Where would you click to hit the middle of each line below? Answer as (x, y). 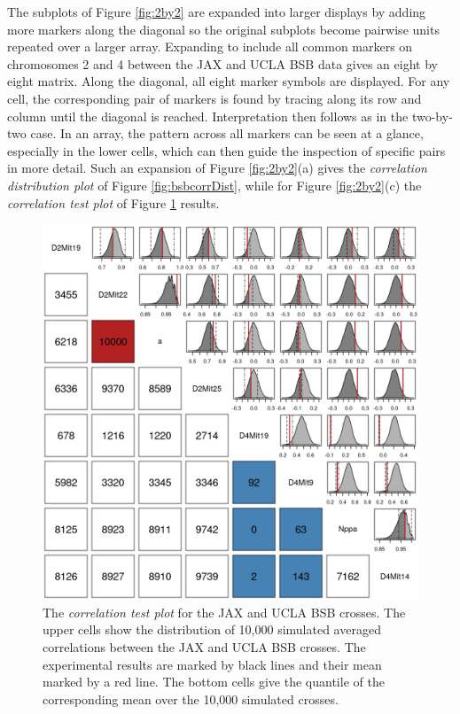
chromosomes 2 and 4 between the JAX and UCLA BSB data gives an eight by (222, 63)
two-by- (432, 116)
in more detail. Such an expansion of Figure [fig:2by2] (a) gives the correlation (217, 168)
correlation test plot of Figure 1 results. (113, 202)
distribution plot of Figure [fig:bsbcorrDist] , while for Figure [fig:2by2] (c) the (214, 185)
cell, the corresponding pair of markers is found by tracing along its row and (214, 98)
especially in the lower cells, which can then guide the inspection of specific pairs (226, 150)
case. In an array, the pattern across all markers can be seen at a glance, (227, 133)
